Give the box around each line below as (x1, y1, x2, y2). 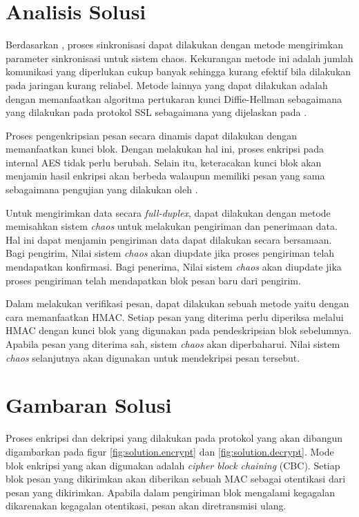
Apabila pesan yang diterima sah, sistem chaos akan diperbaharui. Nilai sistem (6, 337, 340, 351)
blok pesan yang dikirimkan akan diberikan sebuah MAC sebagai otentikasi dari (6, 471, 346, 486)
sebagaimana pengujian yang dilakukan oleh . (6, 182, 198, 197)
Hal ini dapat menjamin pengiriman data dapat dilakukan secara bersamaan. (6, 232, 332, 246)
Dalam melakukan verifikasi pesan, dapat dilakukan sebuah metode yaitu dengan (6, 296, 349, 311)
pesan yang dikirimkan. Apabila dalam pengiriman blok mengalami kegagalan (6, 485, 335, 499)
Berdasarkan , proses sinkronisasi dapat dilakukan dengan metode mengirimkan (6, 37, 343, 52)
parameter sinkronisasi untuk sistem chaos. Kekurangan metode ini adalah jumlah (6, 50, 353, 65)
